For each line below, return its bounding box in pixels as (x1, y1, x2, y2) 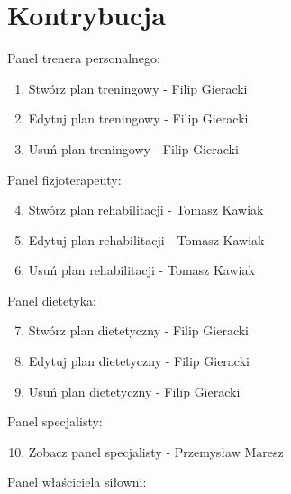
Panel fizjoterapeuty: (7, 169, 122, 188)
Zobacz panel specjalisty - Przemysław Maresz (28, 442, 284, 461)
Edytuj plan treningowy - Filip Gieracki (28, 109, 249, 128)
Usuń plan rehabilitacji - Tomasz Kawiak (28, 261, 255, 279)
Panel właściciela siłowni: (7, 472, 147, 491)
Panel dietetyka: (7, 290, 96, 309)
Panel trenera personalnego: (7, 49, 160, 68)
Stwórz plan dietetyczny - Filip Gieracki (28, 321, 249, 340)
